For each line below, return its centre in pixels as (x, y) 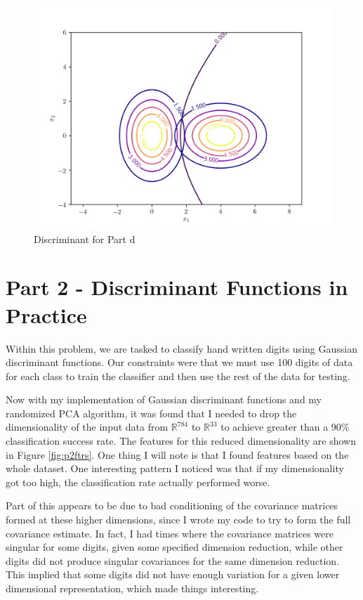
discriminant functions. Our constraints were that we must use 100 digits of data (179, 362)
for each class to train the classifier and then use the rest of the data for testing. (178, 376)
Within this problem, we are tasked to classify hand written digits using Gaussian (181, 348)
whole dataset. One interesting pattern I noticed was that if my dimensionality (175, 468)
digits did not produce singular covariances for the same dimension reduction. (173, 560)
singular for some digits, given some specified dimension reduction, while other (174, 547)
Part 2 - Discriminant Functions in (177, 287)
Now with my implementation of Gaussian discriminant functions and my (164, 399)
